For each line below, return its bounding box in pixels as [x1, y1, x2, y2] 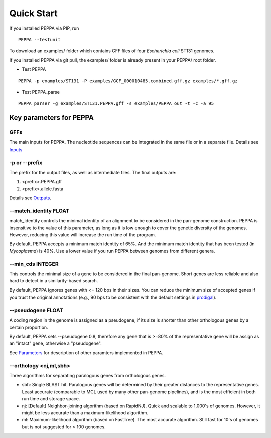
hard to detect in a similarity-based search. [9, 278, 98, 284]
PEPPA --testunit [18, 37, 61, 42]
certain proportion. [9, 324, 48, 330]
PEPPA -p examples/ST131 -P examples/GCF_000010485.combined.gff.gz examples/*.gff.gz [18, 78, 238, 84]
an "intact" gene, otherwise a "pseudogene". [9, 340, 102, 346]
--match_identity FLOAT [9, 207, 70, 214]
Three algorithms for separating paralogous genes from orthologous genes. [9, 373, 166, 378]
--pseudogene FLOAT [9, 307, 63, 314]
